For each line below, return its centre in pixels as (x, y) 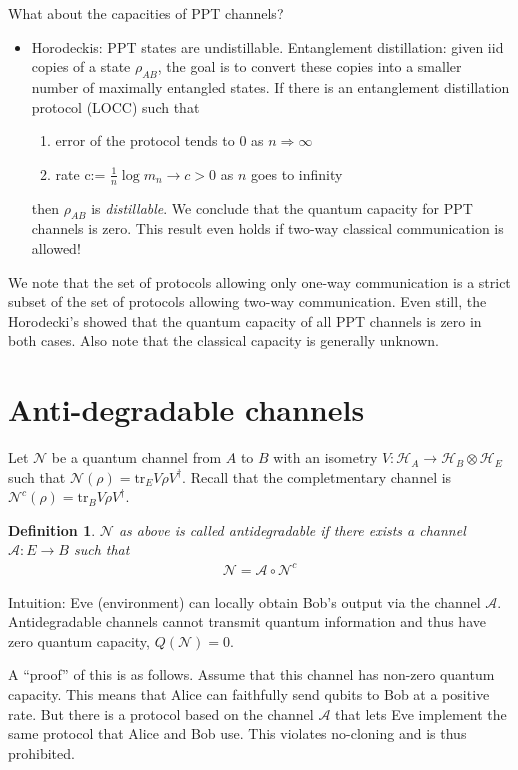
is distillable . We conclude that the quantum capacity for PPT (282, 207)
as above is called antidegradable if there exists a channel (292, 529)
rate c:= (80, 173)
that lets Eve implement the (421, 713)
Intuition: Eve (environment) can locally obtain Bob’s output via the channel (244, 601)
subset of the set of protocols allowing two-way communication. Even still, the (247, 301)
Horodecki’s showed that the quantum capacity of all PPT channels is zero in (245, 320)
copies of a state (81, 66)
